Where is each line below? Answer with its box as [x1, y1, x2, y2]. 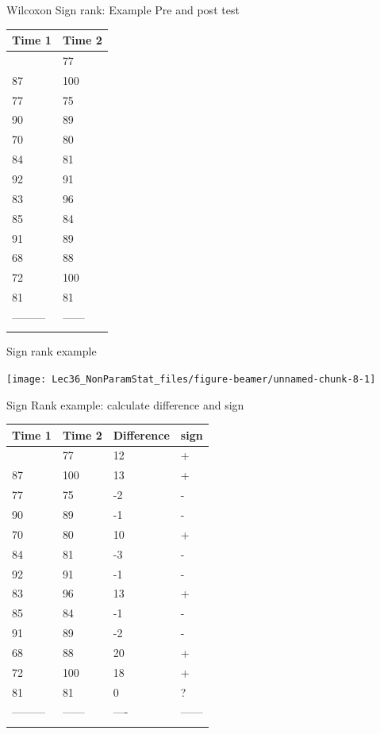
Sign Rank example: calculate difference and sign [6, 396, 244, 413]
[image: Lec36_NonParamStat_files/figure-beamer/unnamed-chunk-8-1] [6, 373, 376, 385]
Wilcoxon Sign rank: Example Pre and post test [6, 2, 240, 17]
